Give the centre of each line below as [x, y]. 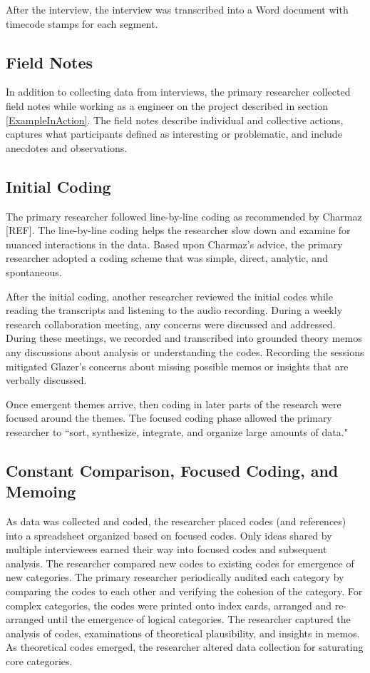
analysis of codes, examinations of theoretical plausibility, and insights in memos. [183, 633]
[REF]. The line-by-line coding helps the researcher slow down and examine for [178, 230]
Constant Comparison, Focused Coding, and [172, 470]
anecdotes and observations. [67, 147]
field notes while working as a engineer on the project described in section [167, 105]
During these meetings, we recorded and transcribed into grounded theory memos [184, 338]
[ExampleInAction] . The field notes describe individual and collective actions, [175, 120]
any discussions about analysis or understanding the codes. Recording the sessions [185, 351]
